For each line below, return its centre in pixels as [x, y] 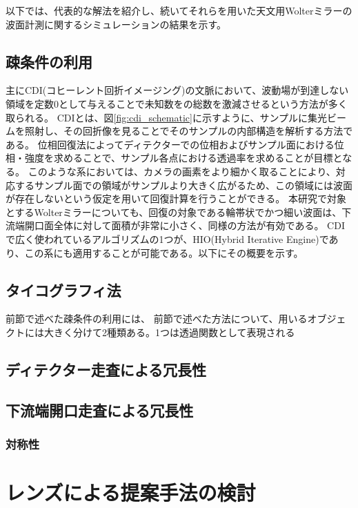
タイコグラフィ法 [63, 290]
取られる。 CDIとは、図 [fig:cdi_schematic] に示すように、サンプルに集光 [167, 117]
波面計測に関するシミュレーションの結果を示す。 [116, 24]
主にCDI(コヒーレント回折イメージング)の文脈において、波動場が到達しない [177, 90]
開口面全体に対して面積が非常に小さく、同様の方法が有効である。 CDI [185, 225]
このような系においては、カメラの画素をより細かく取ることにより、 [182, 171]
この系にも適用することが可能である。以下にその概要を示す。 [164, 252]
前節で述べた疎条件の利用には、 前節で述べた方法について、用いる [157, 319]
